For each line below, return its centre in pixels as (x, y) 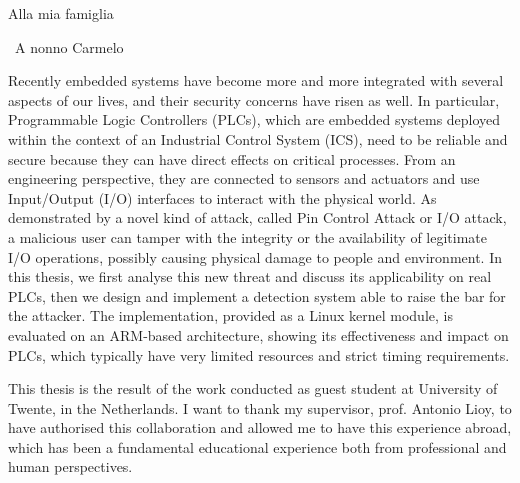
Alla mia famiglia (61, 13)
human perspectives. (70, 466)
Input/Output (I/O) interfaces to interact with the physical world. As (222, 197)
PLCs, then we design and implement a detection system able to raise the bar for (257, 295)
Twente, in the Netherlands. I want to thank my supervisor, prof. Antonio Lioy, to (260, 407)
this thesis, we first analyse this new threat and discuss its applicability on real (250, 276)
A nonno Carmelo (69, 46)
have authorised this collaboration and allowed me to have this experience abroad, (260, 427)
